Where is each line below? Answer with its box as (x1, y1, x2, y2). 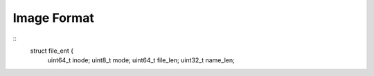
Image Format (12, 10, 95, 25)
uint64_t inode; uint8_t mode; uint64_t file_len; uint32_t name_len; (47, 56, 235, 64)
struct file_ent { (30, 47, 74, 55)
